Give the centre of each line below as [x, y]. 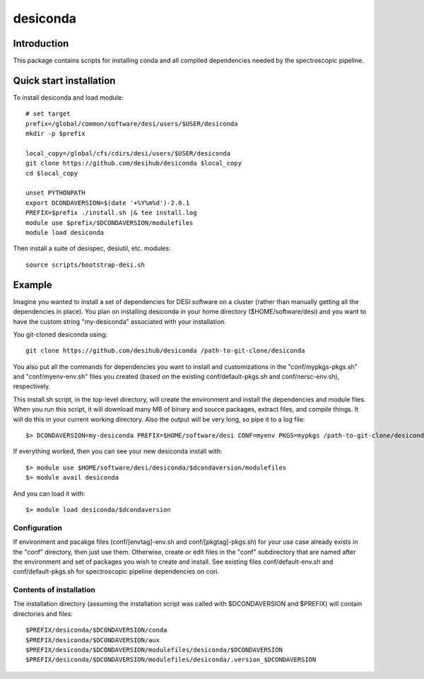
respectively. [32, 386]
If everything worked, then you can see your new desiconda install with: [118, 451]
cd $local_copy [52, 173]
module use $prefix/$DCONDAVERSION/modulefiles [110, 222]
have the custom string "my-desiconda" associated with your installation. [119, 321]
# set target [48, 114]
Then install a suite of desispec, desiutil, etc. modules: [92, 248]
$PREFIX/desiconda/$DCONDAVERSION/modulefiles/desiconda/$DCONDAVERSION [154, 650]
